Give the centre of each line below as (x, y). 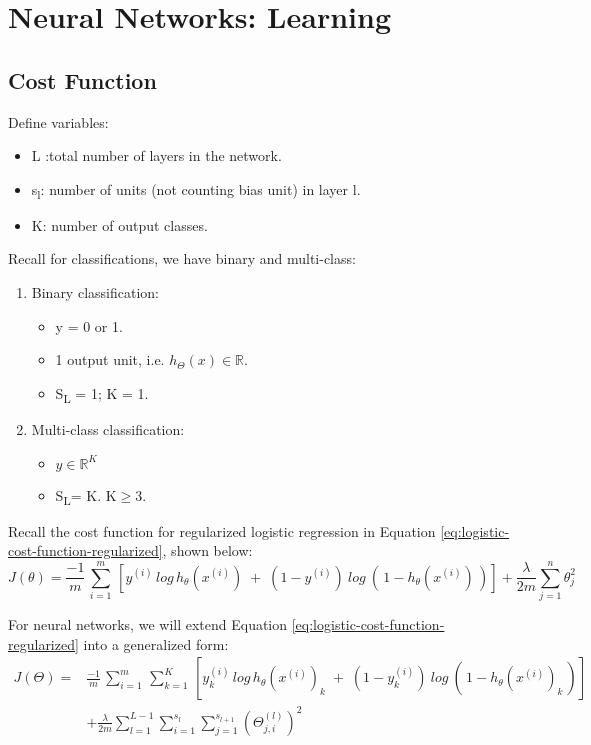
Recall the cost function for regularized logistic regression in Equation (222, 530)
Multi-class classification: (108, 428)
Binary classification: (95, 292)
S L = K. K (86, 496)
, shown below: (207, 550)
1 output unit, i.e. (110, 359)
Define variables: (58, 121)
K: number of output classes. (119, 224)
